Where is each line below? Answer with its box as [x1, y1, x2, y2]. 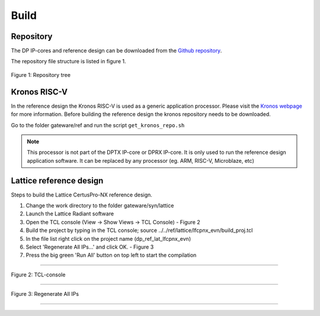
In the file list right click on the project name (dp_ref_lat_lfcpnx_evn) [25, 235, 191, 242]
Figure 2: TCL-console [11, 271, 66, 278]
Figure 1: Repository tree [11, 71, 71, 78]
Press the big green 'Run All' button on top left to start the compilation [25, 251, 197, 259]
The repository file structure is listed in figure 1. [11, 58, 126, 65]
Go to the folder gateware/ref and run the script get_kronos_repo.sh [11, 121, 185, 128]
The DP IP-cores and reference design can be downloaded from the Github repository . [11, 47, 222, 54]
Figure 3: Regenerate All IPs [11, 291, 79, 298]
